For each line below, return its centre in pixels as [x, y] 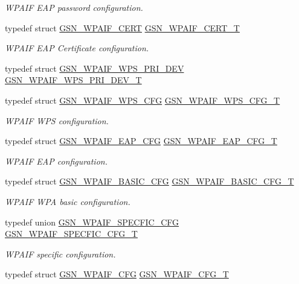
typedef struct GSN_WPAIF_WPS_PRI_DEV [95, 68]
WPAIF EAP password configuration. [74, 7]
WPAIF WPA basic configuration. [68, 201]
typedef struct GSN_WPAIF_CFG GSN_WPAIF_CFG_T [117, 274]
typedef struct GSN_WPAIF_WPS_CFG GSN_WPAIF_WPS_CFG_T [143, 100]
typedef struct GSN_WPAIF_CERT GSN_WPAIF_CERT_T [122, 27]
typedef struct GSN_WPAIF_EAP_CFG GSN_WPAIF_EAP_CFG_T [141, 141]
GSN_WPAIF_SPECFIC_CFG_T [71, 234]
